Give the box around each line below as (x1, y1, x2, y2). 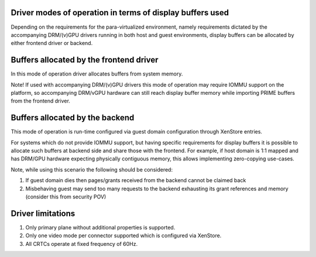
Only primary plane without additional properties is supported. (25, 224, 176, 231)
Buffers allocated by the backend (11, 113, 135, 123)
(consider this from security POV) (25, 193, 107, 200)
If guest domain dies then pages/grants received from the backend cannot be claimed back (25, 177, 246, 184)
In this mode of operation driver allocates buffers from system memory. (11, 70, 183, 77)
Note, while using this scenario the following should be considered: (11, 166, 173, 173)
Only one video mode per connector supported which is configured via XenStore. (25, 232, 222, 239)
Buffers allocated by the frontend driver (11, 55, 159, 65)
